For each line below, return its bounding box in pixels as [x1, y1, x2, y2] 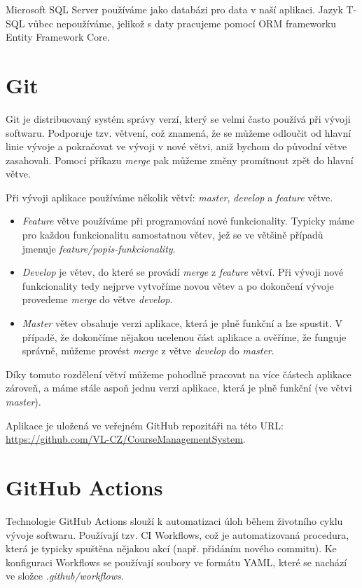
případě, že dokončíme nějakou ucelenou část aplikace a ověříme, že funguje [22, 329, 347, 344]
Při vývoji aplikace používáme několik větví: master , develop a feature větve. [6, 189, 333, 204]
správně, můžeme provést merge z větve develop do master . [22, 343, 274, 358]
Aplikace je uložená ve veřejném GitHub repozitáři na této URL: [6, 417, 284, 432]
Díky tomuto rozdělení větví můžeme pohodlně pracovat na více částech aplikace [6, 366, 351, 381]
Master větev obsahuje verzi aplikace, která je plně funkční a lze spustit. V [22, 316, 343, 330]
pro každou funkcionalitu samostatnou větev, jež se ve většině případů [22, 227, 323, 242]
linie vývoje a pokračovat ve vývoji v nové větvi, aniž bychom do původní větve [6, 139, 347, 154]
